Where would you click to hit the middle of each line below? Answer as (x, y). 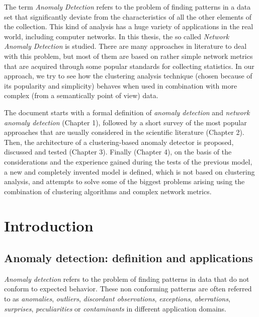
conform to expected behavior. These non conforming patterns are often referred (128, 289)
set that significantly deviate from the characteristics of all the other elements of (128, 16)
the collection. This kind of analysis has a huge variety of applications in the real (129, 26)
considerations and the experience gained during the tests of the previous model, (128, 161)
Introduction (49, 226)
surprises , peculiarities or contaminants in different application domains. (115, 308)
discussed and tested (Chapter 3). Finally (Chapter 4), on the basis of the (118, 152)
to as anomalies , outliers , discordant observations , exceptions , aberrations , (117, 299)
